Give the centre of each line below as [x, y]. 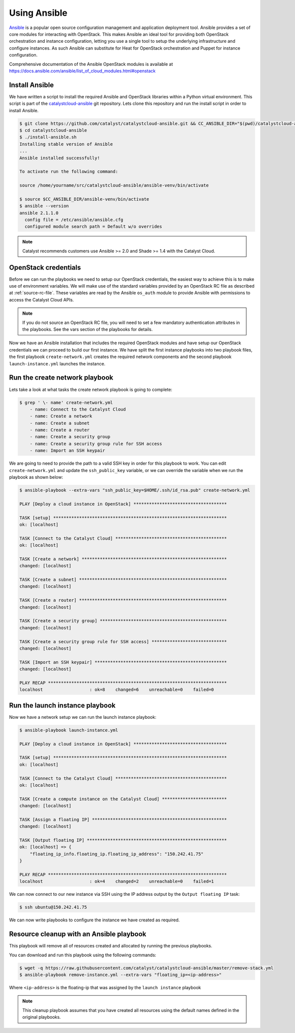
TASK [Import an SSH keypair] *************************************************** [123, 662]
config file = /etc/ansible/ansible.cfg [74, 220]
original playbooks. [42, 1017]
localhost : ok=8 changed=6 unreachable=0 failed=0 [117, 690]
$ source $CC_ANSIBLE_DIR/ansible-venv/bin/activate [84, 199]
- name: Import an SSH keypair [67, 451]
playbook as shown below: [36, 477]
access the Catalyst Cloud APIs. [42, 299]
